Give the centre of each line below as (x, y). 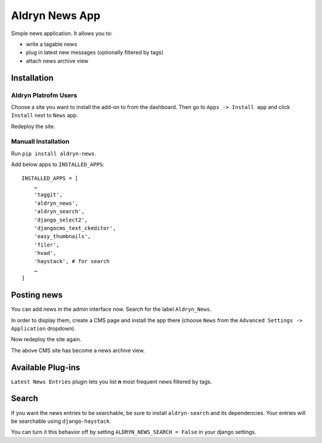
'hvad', (45, 253)
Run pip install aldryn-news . (54, 153)
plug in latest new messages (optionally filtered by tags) (95, 52)
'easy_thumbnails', (62, 236)
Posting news (37, 295)
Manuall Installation (40, 142)
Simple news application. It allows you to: (62, 33)
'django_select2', (61, 220)
